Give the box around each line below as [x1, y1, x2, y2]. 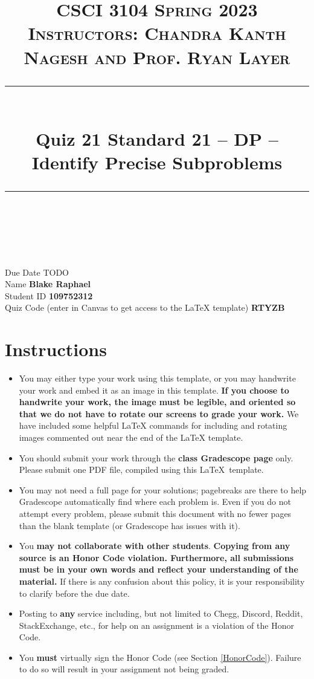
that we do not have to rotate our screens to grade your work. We [19, 407, 299, 420]
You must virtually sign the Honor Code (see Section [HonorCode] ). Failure [19, 651, 301, 663]
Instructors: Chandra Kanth [28, 21, 286, 45]
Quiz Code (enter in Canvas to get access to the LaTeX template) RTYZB [5, 301, 285, 314]
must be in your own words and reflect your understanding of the [19, 563, 298, 576]
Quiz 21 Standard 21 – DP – [36, 126, 278, 151]
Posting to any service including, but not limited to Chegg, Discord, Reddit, [19, 607, 303, 620]
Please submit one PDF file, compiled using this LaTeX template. [19, 463, 264, 476]
